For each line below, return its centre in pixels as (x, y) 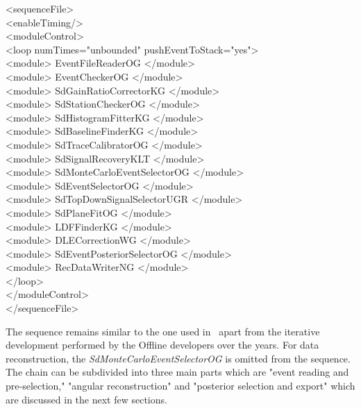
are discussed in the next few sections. (86, 399)
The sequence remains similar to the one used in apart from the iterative (163, 331)
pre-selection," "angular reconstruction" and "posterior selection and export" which (180, 386)
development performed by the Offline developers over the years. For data (162, 345)
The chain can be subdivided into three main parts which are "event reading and (177, 372)
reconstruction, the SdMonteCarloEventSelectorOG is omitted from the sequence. (178, 358)
